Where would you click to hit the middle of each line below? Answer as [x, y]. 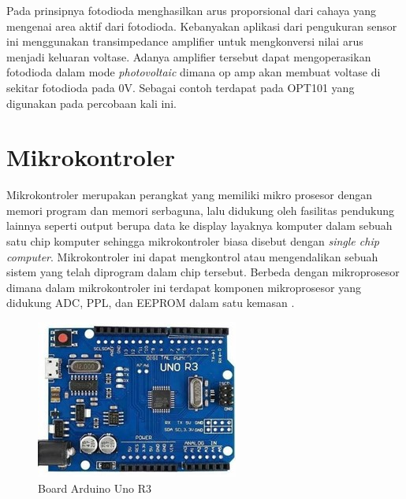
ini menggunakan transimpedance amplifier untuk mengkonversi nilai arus [185, 41]
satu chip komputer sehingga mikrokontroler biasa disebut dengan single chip [193, 241]
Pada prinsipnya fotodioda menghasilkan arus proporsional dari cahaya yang [192, 10]
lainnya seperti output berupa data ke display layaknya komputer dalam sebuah [199, 225]
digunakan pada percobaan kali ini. [91, 103]
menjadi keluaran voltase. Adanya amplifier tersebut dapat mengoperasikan [189, 56]
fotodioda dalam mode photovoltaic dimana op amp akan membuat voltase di [194, 72]
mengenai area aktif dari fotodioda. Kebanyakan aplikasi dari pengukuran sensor [202, 26]
